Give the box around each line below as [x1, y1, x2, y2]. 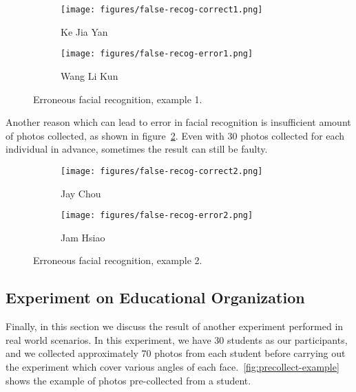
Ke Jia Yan [61, 24, 108, 39]
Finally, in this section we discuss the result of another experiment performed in [6, 319, 344, 334]
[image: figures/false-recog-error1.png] [61, 49, 253, 59]
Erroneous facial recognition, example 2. [33, 253, 202, 268]
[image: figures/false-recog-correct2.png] [61, 166, 263, 176]
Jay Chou [61, 186, 101, 200]
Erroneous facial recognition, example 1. [33, 91, 202, 106]
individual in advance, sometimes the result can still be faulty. [6, 142, 268, 156]
